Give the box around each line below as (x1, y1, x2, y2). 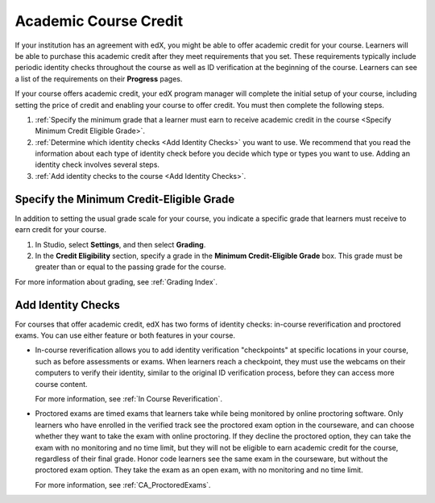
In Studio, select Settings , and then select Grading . (35, 239, 206, 249)
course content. (35, 379, 88, 389)
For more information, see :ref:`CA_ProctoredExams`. (35, 480, 211, 489)
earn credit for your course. (14, 225, 106, 235)
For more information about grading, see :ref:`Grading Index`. (14, 276, 217, 286)
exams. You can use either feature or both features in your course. (14, 330, 235, 340)
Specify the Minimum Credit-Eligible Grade (14, 192, 235, 206)
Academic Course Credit (14, 12, 184, 30)
